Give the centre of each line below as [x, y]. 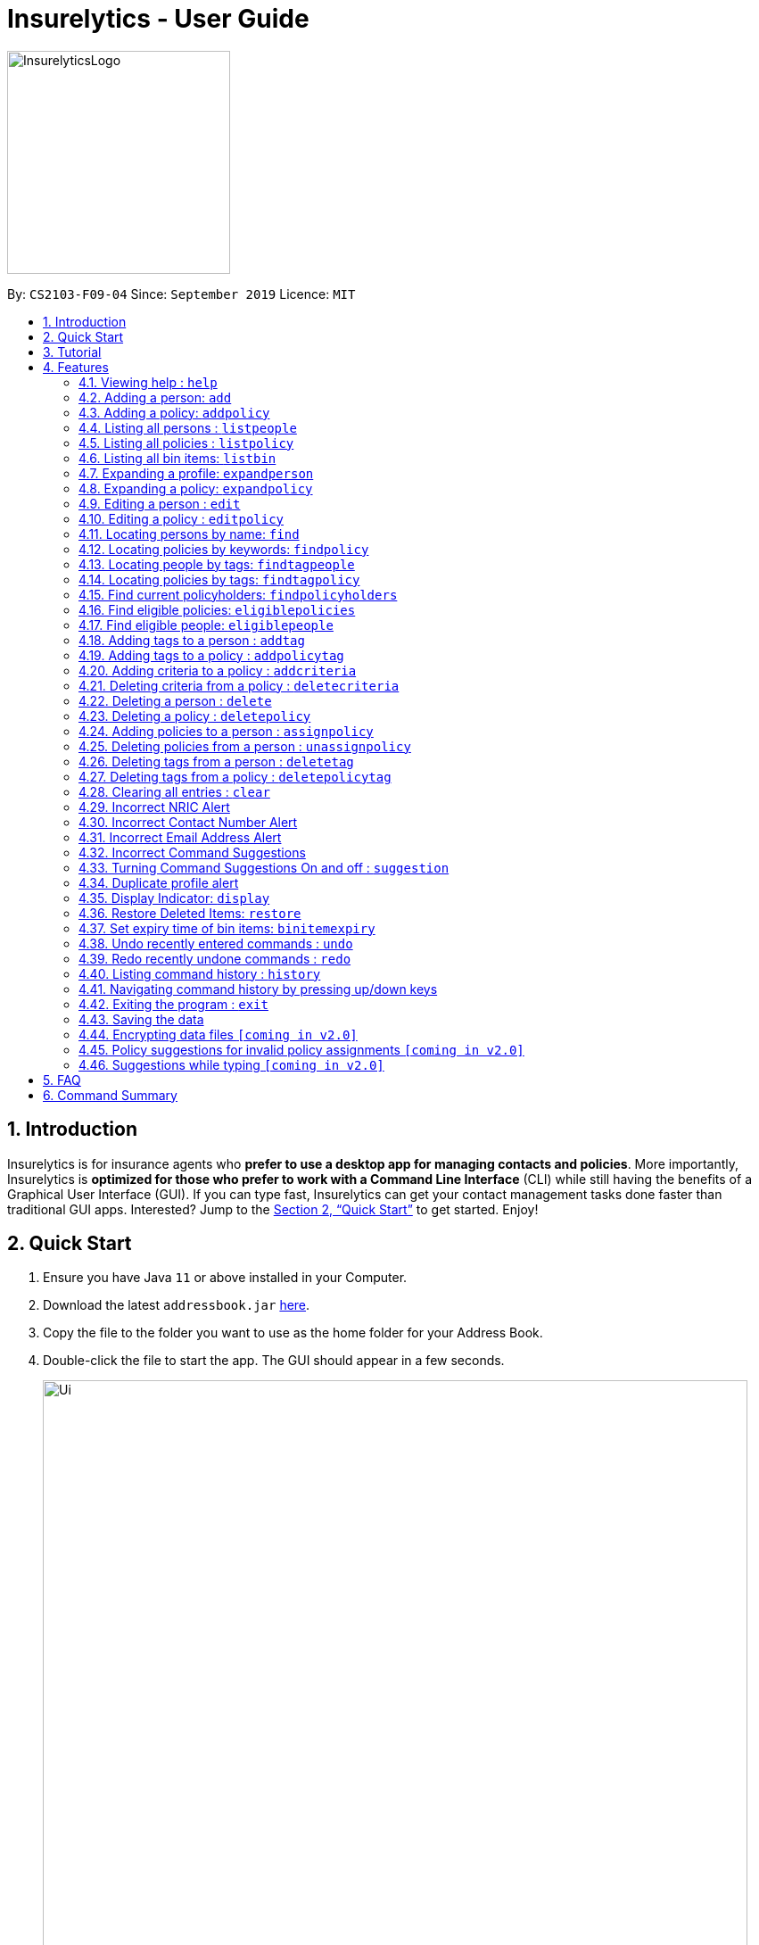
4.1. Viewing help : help [148, 382]
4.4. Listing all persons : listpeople [188, 427]
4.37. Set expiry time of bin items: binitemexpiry [227, 928]
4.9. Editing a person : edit [160, 503]
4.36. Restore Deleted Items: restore [190, 913]
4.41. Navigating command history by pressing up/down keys [258, 989]
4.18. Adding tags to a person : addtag [192, 640]
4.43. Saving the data [141, 1019]
